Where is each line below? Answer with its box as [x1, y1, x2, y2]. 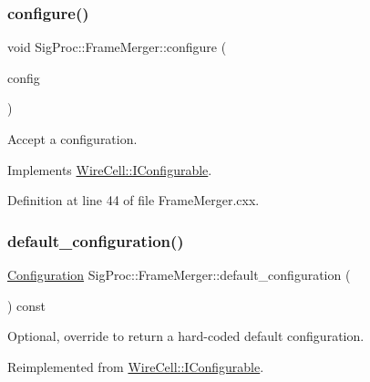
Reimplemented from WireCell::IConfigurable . [7, 356, 264, 376]
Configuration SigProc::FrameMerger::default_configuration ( [7, 265, 351, 284]
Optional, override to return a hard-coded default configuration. [7, 326, 365, 346]
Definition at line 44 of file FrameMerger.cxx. [7, 191, 260, 210]
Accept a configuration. [7, 129, 138, 148]
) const [7, 295, 46, 315]
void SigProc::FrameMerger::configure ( [7, 37, 227, 57]
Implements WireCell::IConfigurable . [7, 160, 212, 179]
